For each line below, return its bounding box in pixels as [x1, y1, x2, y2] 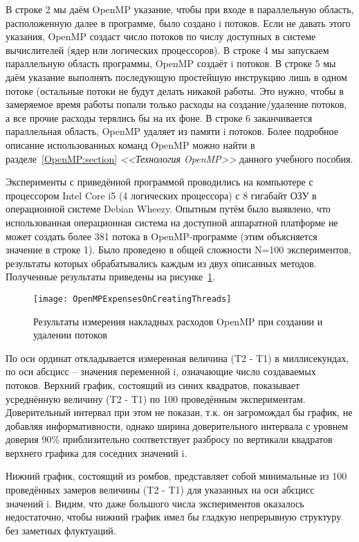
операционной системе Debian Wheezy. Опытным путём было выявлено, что [6, 201, 331, 216]
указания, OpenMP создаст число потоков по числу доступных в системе [6, 29, 316, 44]
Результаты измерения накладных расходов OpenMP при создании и [33, 314, 323, 328]
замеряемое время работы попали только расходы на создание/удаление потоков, [6, 97, 347, 111]
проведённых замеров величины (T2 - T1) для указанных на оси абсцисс [6, 482, 315, 497]
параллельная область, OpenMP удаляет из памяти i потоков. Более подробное [6, 124, 338, 138]
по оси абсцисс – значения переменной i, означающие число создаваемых [6, 364, 316, 379]
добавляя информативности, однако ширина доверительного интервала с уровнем [6, 418, 349, 433]
